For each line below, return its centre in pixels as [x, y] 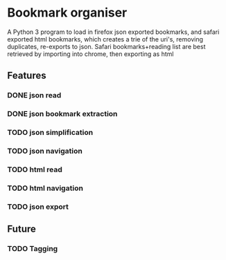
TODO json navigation [45, 151]
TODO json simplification [50, 133]
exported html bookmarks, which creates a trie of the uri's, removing [105, 39]
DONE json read [34, 95]
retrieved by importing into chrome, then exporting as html [90, 54]
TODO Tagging [33, 249]
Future [22, 229]
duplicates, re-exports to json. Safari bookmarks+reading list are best [106, 46]
